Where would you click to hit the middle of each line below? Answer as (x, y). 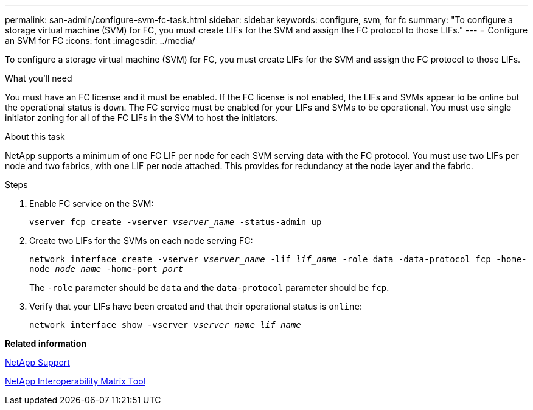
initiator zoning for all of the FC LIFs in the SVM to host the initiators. (141, 118)
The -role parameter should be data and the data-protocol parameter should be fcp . (209, 287)
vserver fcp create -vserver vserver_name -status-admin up (176, 222)
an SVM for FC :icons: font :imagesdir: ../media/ (100, 40)
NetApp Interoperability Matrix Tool (75, 381)
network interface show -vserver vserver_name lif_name (165, 325)
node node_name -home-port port (106, 269)
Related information (46, 343)
